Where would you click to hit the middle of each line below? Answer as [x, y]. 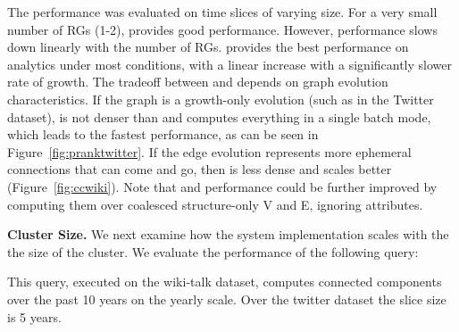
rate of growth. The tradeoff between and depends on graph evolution [198, 82]
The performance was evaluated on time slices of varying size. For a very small [222, 12]
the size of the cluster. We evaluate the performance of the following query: [213, 251]
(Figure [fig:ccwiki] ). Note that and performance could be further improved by [222, 186]
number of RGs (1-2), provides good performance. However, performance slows [222, 29]
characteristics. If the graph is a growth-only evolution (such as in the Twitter [221, 99]
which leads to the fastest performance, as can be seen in [163, 134]
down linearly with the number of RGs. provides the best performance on [208, 47]
